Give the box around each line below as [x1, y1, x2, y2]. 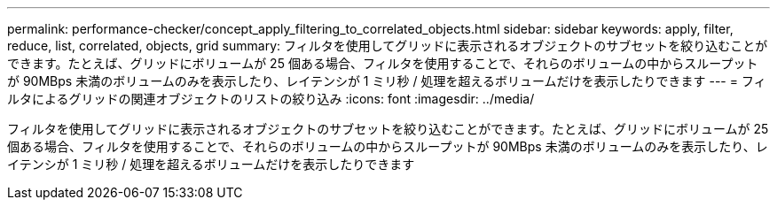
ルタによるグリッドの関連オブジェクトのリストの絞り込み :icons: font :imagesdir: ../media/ [7, 91, 535, 106]
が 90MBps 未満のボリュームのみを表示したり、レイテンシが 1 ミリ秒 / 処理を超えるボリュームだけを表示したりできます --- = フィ [7, 73, 766, 88]
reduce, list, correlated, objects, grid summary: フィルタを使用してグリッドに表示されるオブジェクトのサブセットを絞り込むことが [7, 38, 768, 53]
